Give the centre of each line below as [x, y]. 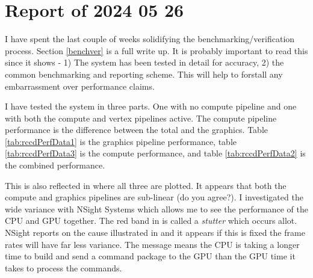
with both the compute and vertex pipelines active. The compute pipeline [141, 118]
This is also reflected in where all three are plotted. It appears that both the [146, 185]
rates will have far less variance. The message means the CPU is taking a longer [152, 244]
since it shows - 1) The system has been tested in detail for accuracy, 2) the [144, 62]
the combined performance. [55, 165]
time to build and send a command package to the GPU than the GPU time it [150, 256]
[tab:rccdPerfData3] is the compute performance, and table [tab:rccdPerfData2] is [155, 153]
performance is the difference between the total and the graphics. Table [137, 130]
